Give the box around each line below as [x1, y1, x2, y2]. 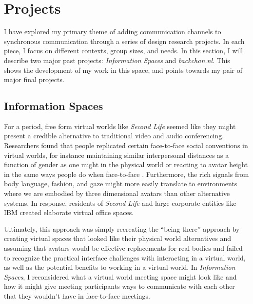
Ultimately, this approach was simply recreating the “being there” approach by [4, 223, 240, 234]
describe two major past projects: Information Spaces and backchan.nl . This [4, 55, 230, 65]
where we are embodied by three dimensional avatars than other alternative [4, 188, 230, 198]
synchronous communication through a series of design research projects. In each [4, 36, 245, 46]
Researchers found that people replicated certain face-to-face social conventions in [4, 140, 248, 151]
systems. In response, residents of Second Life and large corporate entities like [4, 197, 236, 208]
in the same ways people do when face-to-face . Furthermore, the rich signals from [4, 169, 249, 179]
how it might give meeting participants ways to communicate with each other [4, 281, 235, 291]
